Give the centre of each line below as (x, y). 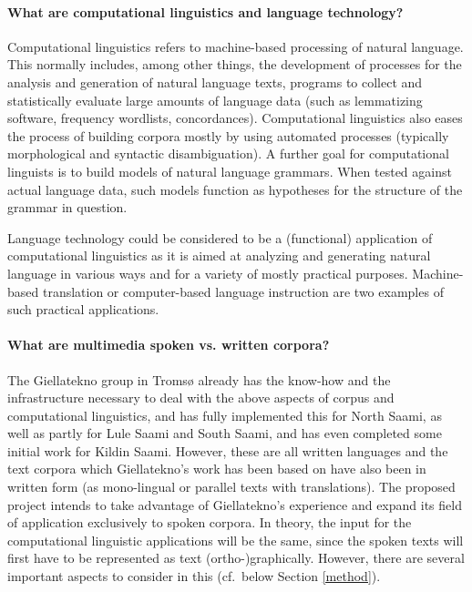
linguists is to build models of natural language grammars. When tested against (230, 171)
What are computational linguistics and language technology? (205, 11)
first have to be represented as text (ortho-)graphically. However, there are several (236, 558)
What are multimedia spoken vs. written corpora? (169, 345)
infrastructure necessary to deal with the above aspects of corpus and (201, 398)
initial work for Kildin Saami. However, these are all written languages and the (228, 450)
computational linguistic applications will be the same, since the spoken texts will (236, 540)
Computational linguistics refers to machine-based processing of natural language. (236, 46)
